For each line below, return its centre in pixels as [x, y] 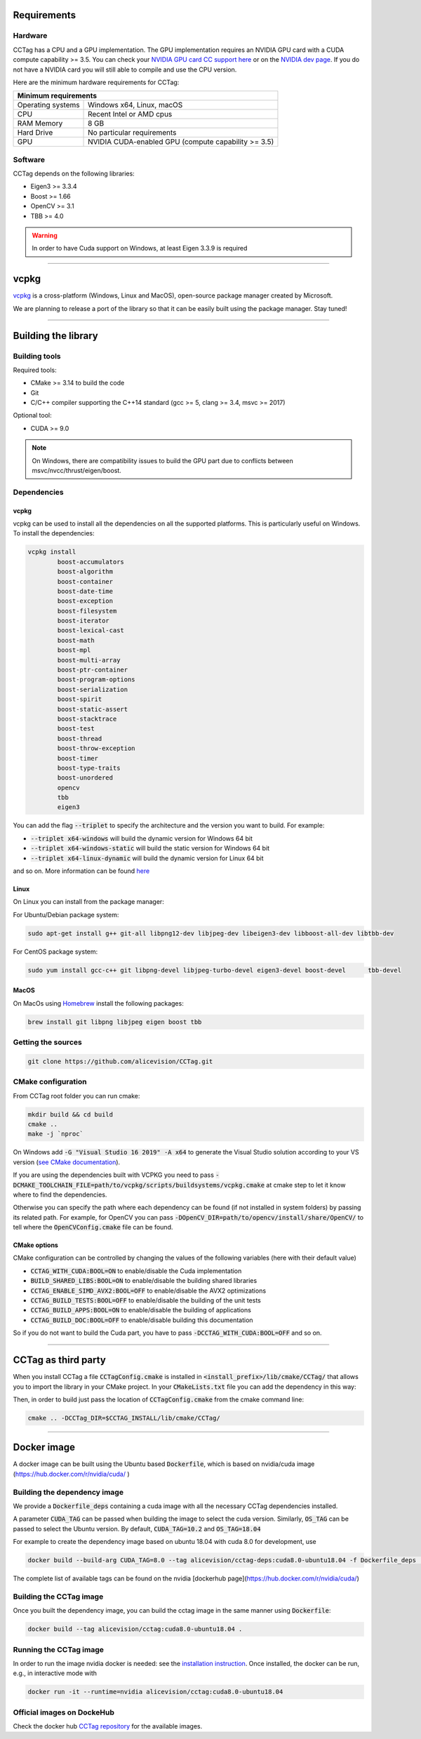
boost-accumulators [91, 562]
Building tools [37, 356]
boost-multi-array [89, 660]
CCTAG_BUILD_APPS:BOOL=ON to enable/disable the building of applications [141, 1310]
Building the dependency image [68, 1492]
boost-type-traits [89, 768]
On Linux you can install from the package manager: [88, 902]
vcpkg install [52, 552]
